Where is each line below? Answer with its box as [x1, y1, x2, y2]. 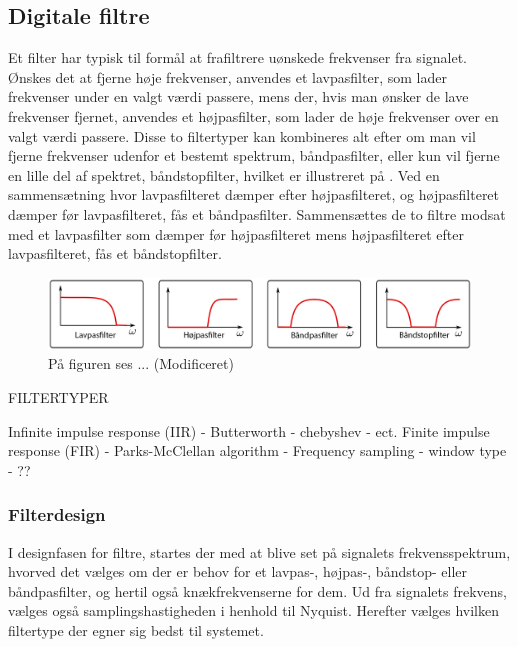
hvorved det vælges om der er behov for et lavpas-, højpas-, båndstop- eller [8, 561, 467, 582]
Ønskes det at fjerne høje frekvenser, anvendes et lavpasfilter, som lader [8, 66, 447, 87]
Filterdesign [8, 502, 106, 527]
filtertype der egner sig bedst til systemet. [8, 619, 264, 640]
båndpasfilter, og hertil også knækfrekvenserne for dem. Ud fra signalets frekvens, [8, 580, 507, 601]
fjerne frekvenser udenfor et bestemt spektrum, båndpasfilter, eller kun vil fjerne [8, 145, 500, 166]
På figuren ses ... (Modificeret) [48, 353, 234, 374]
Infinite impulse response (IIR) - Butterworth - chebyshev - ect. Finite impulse [8, 420, 490, 441]
